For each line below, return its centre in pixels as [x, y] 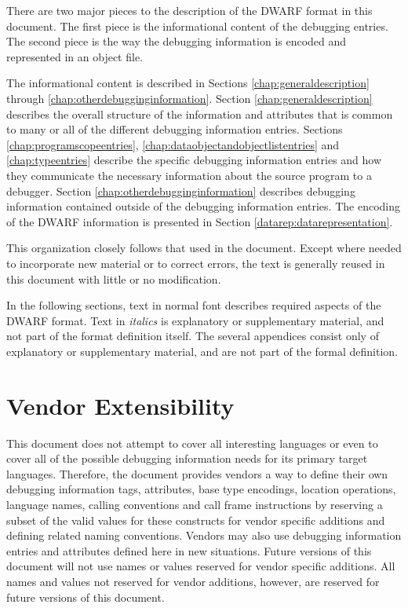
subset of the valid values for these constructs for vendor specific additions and [196, 520]
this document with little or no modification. [114, 278]
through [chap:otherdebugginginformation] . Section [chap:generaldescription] [189, 98]
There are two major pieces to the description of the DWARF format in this [189, 10]
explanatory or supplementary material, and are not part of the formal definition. [202, 351]
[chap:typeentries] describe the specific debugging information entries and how [194, 160]
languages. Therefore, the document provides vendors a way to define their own [197, 473]
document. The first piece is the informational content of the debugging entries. [197, 26]
